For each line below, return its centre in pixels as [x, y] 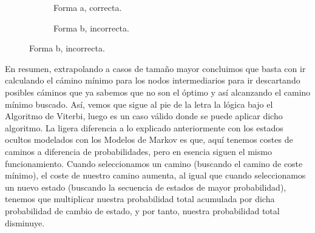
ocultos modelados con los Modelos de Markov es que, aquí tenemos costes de [149, 139]
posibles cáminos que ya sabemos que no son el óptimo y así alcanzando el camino [158, 92]
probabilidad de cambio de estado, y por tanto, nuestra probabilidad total [142, 210]
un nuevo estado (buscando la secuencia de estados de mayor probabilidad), [146, 187]
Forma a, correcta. [88, 7]
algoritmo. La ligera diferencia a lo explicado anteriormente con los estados [144, 127]
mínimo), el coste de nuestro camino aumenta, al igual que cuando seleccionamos [155, 175]
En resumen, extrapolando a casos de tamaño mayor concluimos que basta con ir [155, 68]
